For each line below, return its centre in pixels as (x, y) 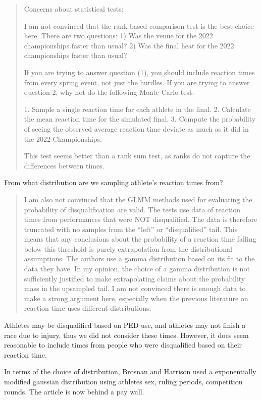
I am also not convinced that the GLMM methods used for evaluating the (138, 199)
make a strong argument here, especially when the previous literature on (136, 298)
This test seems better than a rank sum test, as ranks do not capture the (137, 156)
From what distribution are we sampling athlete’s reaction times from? (114, 182)
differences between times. (64, 165)
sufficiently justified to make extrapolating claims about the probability (135, 278)
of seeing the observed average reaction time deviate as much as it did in (136, 128)
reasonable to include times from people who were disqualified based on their (123, 345)
